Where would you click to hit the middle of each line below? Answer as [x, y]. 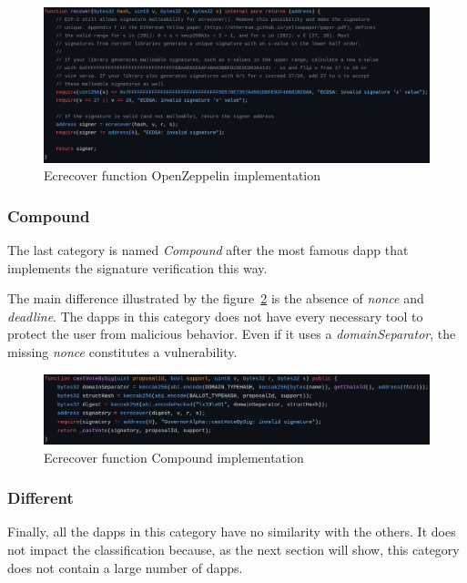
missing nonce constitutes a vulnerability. [122, 351]
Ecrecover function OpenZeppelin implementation [183, 175]
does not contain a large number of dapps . [125, 567]
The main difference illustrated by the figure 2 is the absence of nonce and [216, 298]
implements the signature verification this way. [137, 267]
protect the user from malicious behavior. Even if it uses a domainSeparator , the [232, 334]
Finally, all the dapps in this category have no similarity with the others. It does [232, 532]
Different [41, 498]
